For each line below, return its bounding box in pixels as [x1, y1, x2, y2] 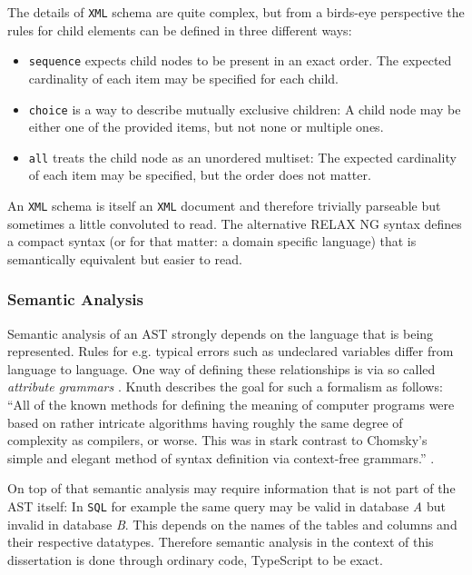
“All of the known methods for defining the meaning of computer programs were [7, 395, 455, 414]
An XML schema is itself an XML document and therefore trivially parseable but [7, 196, 441, 214]
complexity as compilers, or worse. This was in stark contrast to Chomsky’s [7, 431, 428, 450]
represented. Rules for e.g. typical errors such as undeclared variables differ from [7, 342, 454, 361]
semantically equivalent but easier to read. [7, 249, 242, 268]
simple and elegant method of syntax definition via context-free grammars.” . [7, 448, 435, 467]
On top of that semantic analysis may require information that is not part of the [7, 479, 456, 498]
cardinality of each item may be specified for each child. [28, 68, 339, 87]
